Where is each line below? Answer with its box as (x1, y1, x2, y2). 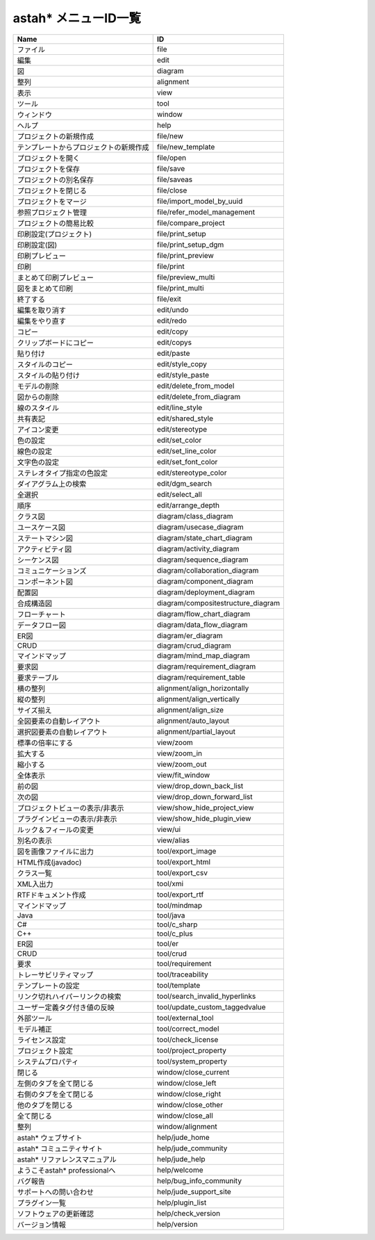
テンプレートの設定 (17, 981, 80, 990)
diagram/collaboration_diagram (156, 565, 259, 575)
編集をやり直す (17, 316, 66, 326)
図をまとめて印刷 (17, 284, 73, 293)
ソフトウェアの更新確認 (17, 1209, 94, 1218)
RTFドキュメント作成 (17, 890, 86, 899)
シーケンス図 (17, 555, 59, 564)
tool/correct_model (156, 1024, 219, 1034)
